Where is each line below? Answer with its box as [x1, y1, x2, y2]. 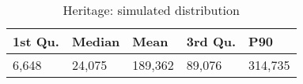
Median [71, 32, 120, 50]
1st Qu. [13, 32, 59, 50]
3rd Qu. [186, 32, 237, 50]
